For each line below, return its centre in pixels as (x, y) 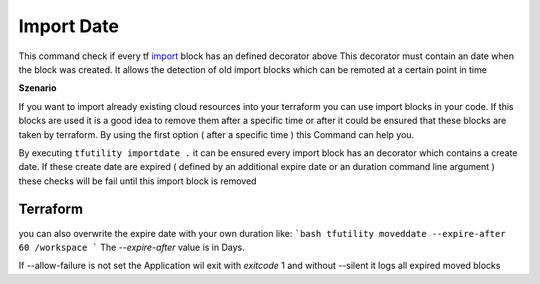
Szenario (37, 88)
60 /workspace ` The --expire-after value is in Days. (131, 247)
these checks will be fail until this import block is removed (137, 181)
